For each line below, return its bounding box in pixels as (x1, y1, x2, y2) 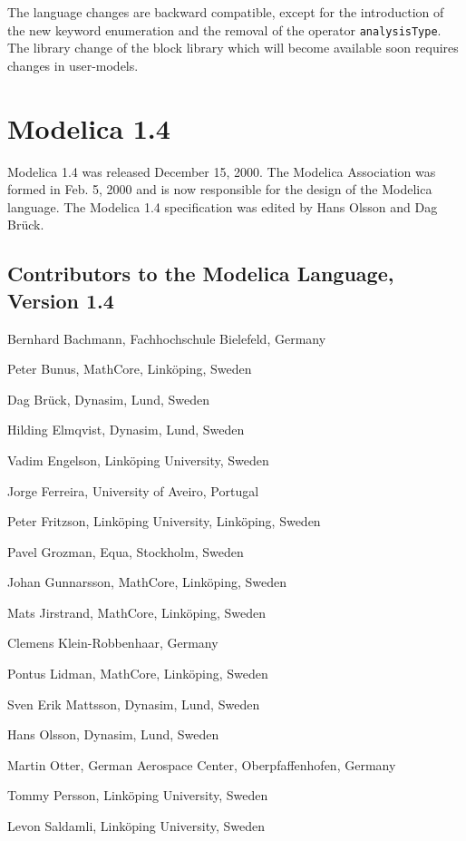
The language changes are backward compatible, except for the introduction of (7, 3, 444, 21)
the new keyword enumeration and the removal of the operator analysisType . (7, 20, 442, 39)
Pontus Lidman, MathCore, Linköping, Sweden (7, 664, 268, 683)
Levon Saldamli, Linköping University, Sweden (7, 817, 266, 836)
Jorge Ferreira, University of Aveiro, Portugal (7, 481, 259, 500)
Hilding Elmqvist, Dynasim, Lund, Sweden (7, 420, 245, 439)
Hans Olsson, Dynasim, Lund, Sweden (7, 725, 219, 744)
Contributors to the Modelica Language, (7, 259, 394, 288)
